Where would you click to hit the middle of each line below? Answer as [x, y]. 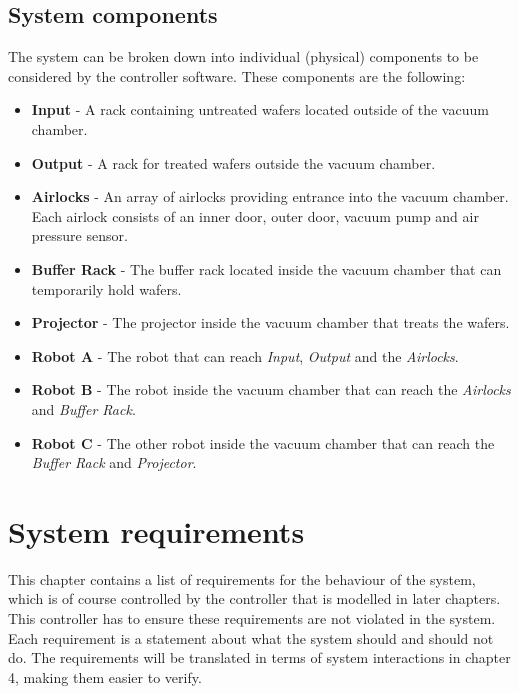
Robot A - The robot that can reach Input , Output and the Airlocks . [245, 355]
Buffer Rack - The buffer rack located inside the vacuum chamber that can [266, 268]
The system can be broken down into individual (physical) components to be [243, 56]
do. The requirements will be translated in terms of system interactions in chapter [259, 657]
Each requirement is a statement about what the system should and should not [251, 637]
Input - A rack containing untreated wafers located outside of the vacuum [260, 109]
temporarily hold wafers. [106, 288]
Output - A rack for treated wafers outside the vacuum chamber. [233, 162]
